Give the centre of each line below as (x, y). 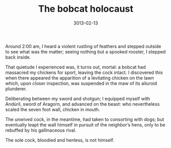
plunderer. (16, 89)
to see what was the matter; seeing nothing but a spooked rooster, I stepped (86, 52)
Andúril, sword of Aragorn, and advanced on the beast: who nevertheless (82, 104)
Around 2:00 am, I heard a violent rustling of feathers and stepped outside (83, 46)
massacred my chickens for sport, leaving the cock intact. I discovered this (84, 72)
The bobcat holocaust (86, 9)
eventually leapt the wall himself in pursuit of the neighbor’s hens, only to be (86, 125)
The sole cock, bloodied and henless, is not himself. (60, 140)
